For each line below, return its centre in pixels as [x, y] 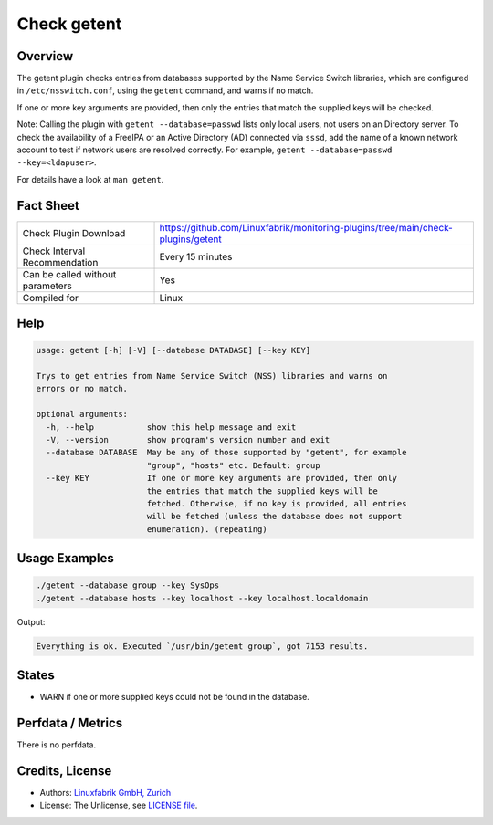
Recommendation [60, 262]
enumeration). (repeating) [207, 529]
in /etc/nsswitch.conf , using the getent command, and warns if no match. [165, 90]
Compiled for [51, 298]
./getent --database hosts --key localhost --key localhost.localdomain [202, 598]
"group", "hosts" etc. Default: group [233, 465]
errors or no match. [82, 389]
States [36, 675]
